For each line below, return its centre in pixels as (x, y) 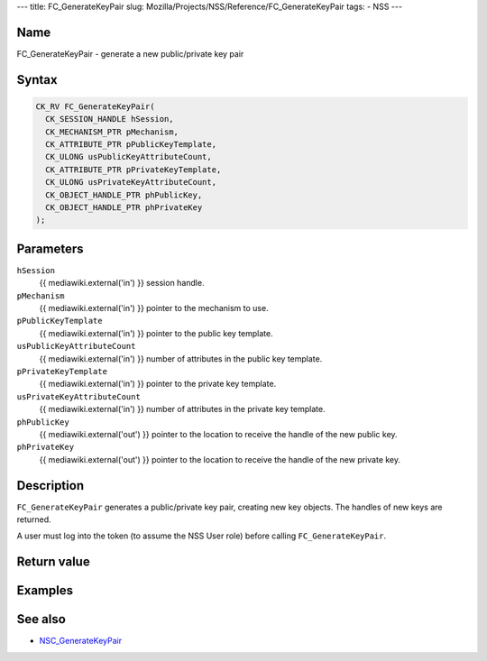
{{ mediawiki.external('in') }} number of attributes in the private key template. (182, 409)
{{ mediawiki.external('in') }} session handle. (122, 283)
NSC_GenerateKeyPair (80, 641)
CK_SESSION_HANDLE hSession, (110, 119)
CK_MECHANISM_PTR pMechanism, (112, 132)
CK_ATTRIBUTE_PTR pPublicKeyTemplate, (131, 145)
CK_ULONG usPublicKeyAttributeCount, (129, 157)
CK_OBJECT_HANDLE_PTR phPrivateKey (124, 208)
